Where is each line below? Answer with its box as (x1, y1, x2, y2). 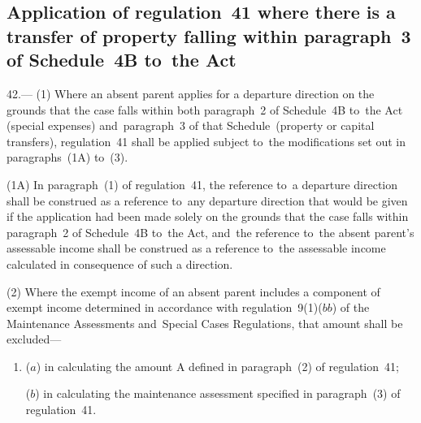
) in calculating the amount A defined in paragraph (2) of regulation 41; (36, 357, 399, 374)
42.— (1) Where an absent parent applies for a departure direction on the (7, 84, 375, 101)
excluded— (7, 330, 62, 347)
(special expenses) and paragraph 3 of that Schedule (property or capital (7, 117, 375, 134)
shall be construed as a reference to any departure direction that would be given (7, 192, 408, 209)
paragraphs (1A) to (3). (7, 149, 128, 166)
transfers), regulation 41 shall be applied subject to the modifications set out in (7, 132, 406, 149)
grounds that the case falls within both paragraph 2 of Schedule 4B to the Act (7, 101, 403, 118)
